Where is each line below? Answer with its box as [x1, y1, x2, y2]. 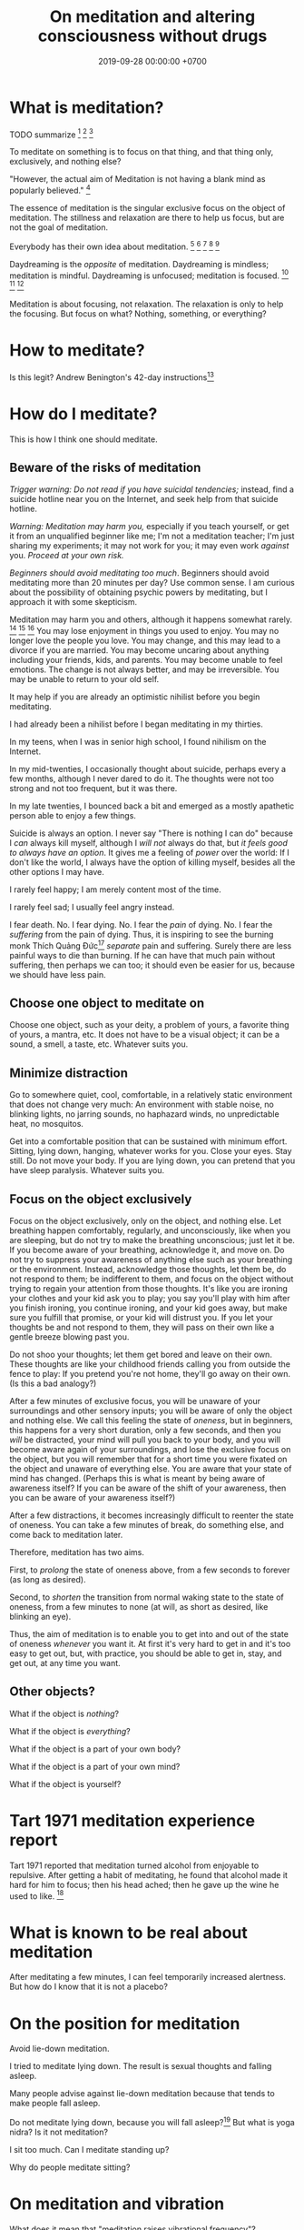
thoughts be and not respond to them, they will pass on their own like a [9, 1321, 275, 1333]
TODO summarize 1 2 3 [9, 127, 93, 140]
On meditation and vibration [9, 2194, 225, 2215]
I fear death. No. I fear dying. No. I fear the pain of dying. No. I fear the [9, 919, 273, 929]
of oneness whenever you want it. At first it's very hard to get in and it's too [9, 1639, 291, 1650]
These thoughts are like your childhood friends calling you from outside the [9, 1359, 290, 1370]
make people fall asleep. [9, 2098, 101, 2109]
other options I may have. [9, 866, 104, 877]
